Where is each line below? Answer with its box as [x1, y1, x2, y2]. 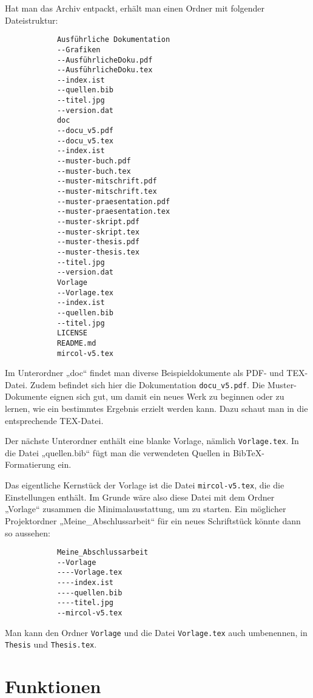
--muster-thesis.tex [56, 247, 140, 256]
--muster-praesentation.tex [56, 207, 170, 216]
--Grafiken [56, 45, 101, 54]
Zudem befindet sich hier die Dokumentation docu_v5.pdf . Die [30, 378, 265, 391]
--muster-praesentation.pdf [56, 197, 170, 206]
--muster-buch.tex [56, 166, 131, 176]
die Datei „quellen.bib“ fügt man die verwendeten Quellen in [5, 446, 231, 459]
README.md [56, 338, 96, 347]
